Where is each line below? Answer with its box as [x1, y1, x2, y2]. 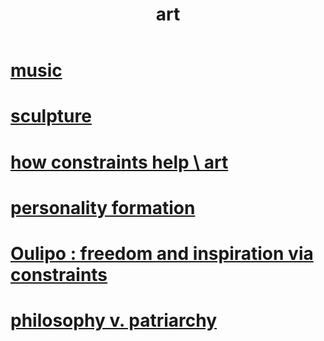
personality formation [10, 196, 196, 219]
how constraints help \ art [10, 151, 229, 173]
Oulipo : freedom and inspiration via [10, 242, 314, 265]
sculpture [10, 105, 92, 128]
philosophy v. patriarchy [10, 309, 218, 332]
